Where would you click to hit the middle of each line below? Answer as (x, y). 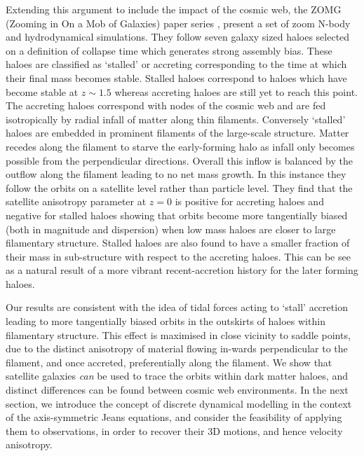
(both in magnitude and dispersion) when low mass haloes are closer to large (171, 229)
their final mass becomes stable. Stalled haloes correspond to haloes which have (176, 77)
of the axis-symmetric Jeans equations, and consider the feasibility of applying (174, 417)
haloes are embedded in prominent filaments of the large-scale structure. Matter (177, 133)
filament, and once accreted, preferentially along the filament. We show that (169, 362)
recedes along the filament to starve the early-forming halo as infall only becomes (180, 146)
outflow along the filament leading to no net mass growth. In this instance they (176, 174)
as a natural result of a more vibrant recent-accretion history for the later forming (182, 270)
